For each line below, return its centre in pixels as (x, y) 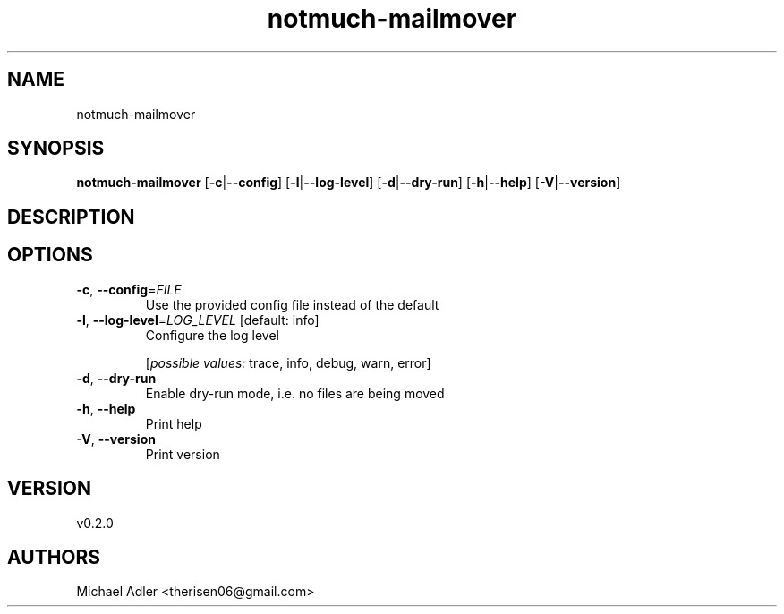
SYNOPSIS (56, 149)
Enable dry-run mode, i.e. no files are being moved (295, 393)
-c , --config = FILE (129, 289)
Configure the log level (212, 335)
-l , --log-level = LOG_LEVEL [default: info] (198, 320)
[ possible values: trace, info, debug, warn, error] (288, 362)
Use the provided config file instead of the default (292, 304)
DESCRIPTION (71, 217)
